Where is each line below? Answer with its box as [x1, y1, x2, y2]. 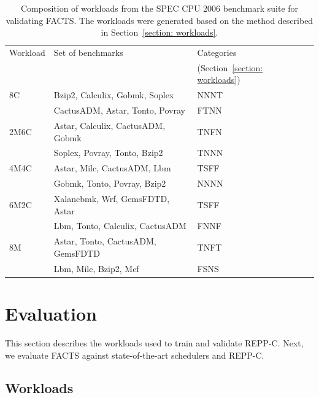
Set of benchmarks [53, 46, 123, 59]
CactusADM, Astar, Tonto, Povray [53, 104, 185, 117]
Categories [197, 46, 237, 59]
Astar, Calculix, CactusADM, [53, 119, 166, 131]
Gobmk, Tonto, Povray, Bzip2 [53, 177, 166, 190]
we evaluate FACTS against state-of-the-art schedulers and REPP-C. [5, 348, 264, 361]
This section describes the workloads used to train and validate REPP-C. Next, [5, 336, 304, 349]
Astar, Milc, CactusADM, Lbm [53, 162, 171, 174]
